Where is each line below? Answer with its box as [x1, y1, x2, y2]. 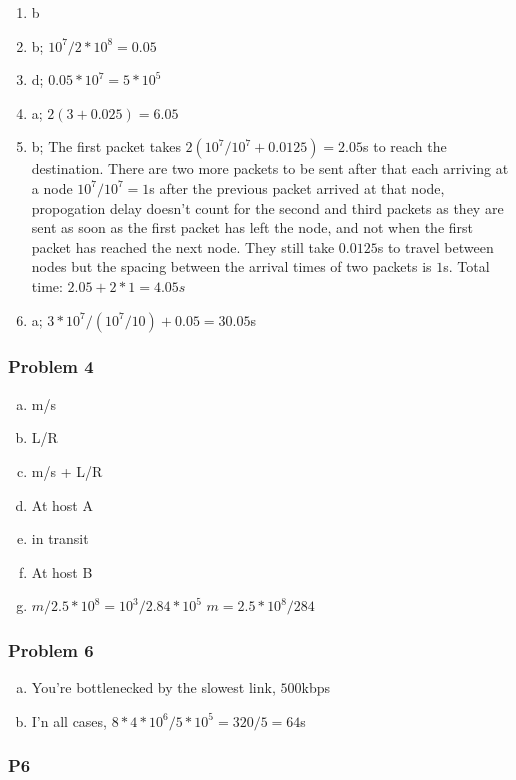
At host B [31, 561, 93, 582]
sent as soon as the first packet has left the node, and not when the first [31, 217, 473, 238]
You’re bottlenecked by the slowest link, [31, 677, 276, 698]
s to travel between [377, 236, 494, 257]
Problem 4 [8, 354, 94, 379]
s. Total [443, 256, 490, 277]
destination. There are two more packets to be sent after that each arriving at [31, 158, 509, 179]
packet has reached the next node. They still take [31, 236, 335, 257]
